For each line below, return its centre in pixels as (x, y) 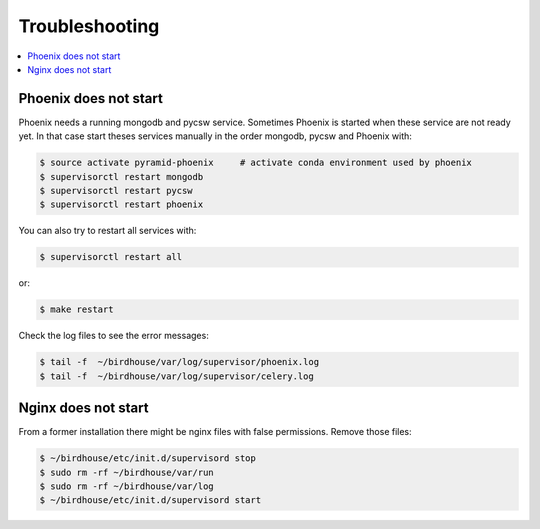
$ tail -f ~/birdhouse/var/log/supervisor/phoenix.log (179, 362)
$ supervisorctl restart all (111, 257)
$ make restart (76, 309)
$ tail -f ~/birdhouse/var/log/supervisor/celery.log (176, 376)
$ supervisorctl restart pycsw (116, 190)
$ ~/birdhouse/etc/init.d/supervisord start (150, 500)
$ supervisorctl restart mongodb (121, 176)
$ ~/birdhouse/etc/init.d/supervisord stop (148, 458)
